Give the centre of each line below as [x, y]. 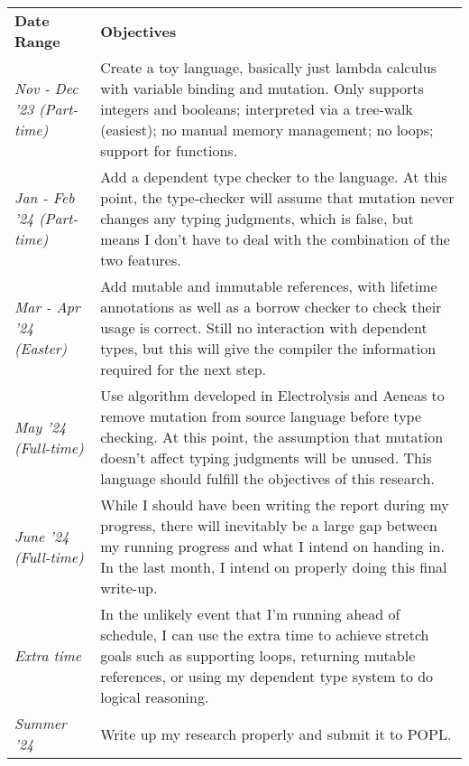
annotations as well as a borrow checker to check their [271, 307]
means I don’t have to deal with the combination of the [275, 239]
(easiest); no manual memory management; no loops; [267, 130]
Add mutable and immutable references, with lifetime [269, 286]
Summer [41, 723]
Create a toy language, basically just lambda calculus [268, 67]
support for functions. [169, 150]
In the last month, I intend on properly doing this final [274, 567]
